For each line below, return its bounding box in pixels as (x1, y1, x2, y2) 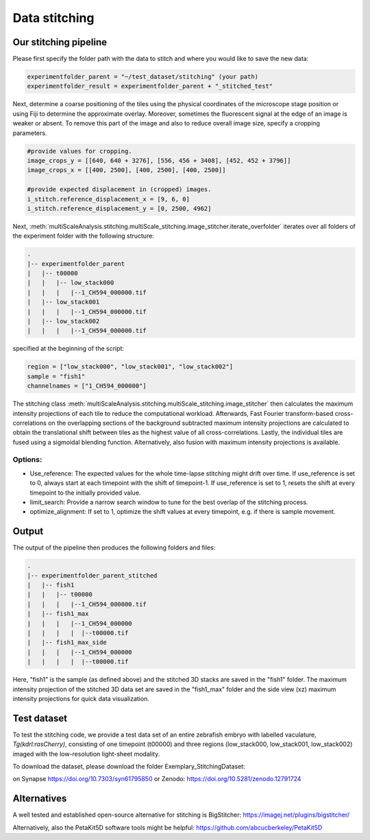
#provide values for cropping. (27, 147, 133, 155)
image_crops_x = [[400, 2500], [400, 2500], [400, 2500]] (27, 166, 226, 174)
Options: (12, 455, 42, 465)
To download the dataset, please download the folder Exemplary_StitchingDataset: (12, 763, 246, 771)
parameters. (12, 129, 47, 137)
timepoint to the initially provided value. (29, 489, 141, 497)
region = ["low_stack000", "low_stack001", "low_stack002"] (27, 363, 234, 371)
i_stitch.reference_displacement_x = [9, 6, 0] (27, 195, 190, 203)
